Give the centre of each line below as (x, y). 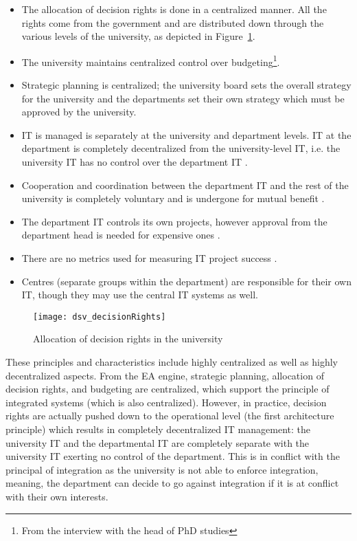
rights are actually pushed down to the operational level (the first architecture (170, 416)
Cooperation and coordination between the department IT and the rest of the (185, 185)
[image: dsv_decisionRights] (100, 317)
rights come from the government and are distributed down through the (173, 22)
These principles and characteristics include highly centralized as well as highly (172, 362)
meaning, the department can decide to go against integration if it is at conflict (172, 483)
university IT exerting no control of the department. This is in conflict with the (173, 456)
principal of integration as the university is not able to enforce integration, (162, 469)
